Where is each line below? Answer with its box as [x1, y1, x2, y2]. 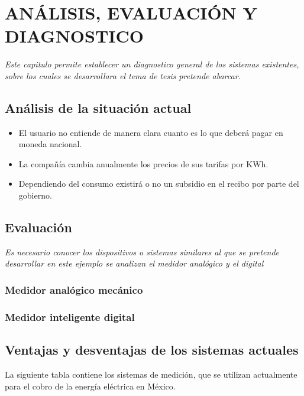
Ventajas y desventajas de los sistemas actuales [5, 340, 299, 359]
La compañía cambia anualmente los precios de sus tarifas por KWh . [18, 157, 269, 170]
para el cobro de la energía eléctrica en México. [5, 379, 176, 392]
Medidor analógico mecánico [5, 282, 143, 297]
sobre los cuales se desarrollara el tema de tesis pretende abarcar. [5, 69, 241, 82]
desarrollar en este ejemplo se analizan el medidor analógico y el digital [5, 257, 264, 270]
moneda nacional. [18, 138, 82, 150]
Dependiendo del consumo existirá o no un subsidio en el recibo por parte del [18, 177, 299, 190]
